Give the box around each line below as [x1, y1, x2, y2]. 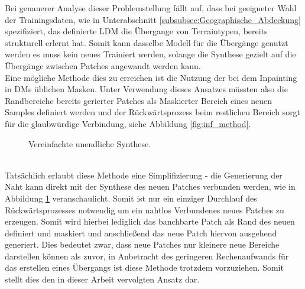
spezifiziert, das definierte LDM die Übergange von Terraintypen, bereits [5, 25, 268, 37]
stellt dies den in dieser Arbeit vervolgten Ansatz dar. [5, 273, 200, 285]
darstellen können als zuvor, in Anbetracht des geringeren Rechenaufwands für [5, 249, 289, 262]
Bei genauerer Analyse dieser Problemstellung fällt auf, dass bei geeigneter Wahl [5, 2, 297, 14]
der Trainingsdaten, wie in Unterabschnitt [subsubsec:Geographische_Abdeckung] [5, 13, 301, 25]
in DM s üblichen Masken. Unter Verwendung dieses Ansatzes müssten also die [5, 83, 288, 95]
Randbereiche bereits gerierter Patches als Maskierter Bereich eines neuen [5, 94, 272, 106]
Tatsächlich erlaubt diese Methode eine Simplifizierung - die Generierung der [5, 168, 283, 181]
